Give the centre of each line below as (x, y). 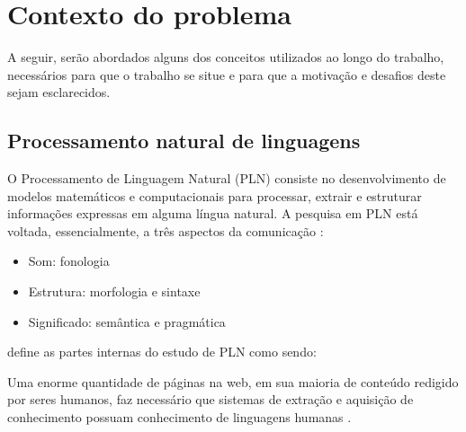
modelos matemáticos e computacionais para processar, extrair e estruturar (215, 195)
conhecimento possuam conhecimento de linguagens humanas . (179, 417)
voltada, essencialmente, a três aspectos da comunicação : (166, 230)
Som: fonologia (69, 261)
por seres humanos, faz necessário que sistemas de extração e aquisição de (211, 399)
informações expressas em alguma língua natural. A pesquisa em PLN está (213, 213)
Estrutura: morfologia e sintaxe (114, 291)
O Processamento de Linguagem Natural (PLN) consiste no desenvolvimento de (227, 178)
